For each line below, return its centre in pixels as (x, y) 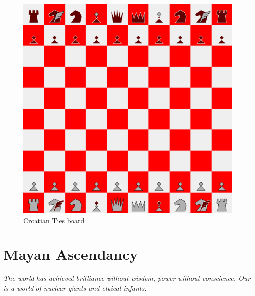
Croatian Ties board (54, 220)
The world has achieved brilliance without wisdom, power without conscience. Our (127, 278)
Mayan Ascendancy (71, 254)
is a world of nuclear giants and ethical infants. (75, 287)
